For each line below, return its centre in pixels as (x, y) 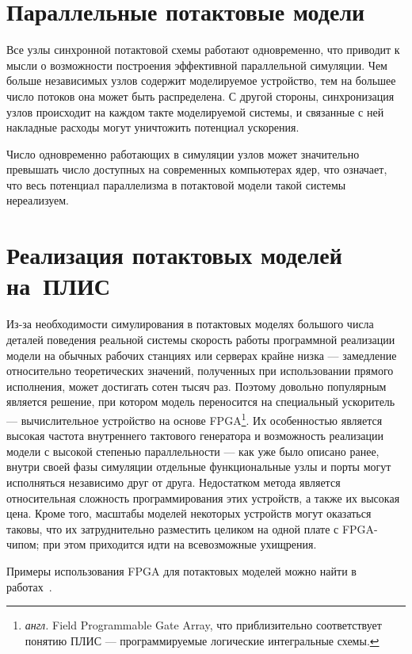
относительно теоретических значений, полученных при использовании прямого (200, 371)
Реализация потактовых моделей (174, 255)
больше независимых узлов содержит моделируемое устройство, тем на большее (201, 80)
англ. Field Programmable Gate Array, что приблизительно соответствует (203, 625)
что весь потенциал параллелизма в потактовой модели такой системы (176, 184)
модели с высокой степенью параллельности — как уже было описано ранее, (193, 451)
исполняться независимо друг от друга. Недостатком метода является (174, 482)
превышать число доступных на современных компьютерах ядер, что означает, (197, 169)
